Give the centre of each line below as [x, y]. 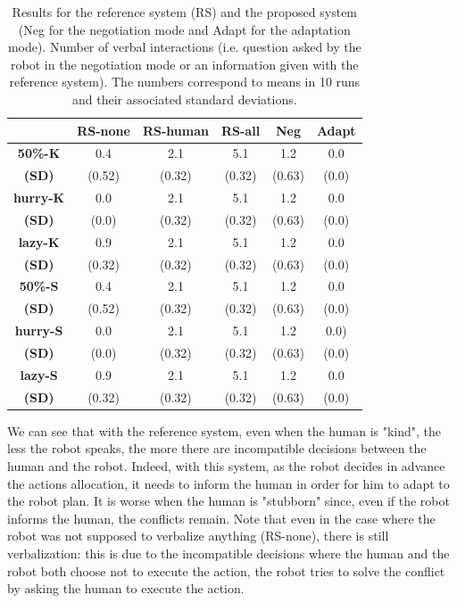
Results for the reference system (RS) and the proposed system [185, 12]
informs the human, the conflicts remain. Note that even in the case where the [221, 518]
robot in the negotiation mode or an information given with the [185, 64]
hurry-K [39, 198]
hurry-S [39, 330]
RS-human [175, 130]
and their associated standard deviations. [184, 99]
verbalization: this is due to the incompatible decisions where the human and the [228, 553]
